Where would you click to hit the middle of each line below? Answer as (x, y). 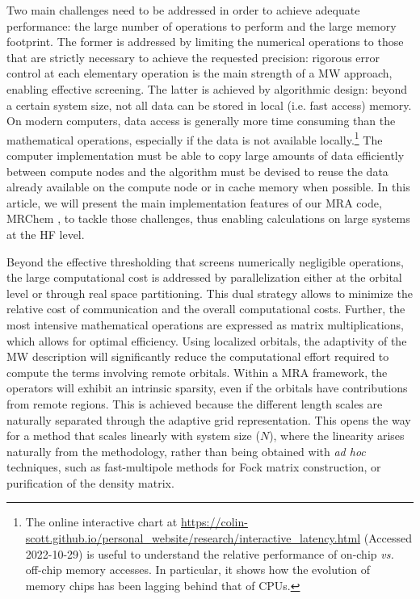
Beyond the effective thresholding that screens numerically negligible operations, (205, 261)
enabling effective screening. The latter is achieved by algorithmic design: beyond (207, 88)
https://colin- (214, 522)
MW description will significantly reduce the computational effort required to (198, 356)
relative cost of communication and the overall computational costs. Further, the (206, 309)
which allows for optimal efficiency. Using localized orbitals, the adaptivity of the (207, 340)
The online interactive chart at (101, 522)
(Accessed (388, 538)
